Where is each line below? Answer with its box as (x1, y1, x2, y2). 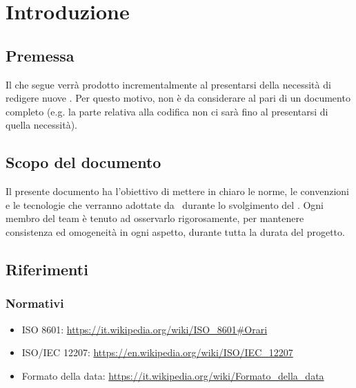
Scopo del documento (6, 151, 161, 173)
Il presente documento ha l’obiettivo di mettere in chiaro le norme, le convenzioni (6, 184, 349, 198)
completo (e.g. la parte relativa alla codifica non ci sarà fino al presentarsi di (6, 104, 328, 118)
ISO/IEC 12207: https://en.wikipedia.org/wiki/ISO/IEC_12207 (21, 345, 293, 360)
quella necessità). (6, 118, 77, 132)
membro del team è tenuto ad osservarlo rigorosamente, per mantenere (6, 211, 304, 225)
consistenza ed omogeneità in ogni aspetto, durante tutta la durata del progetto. (6, 224, 345, 239)
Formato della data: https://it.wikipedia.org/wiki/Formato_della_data (21, 368, 324, 382)
